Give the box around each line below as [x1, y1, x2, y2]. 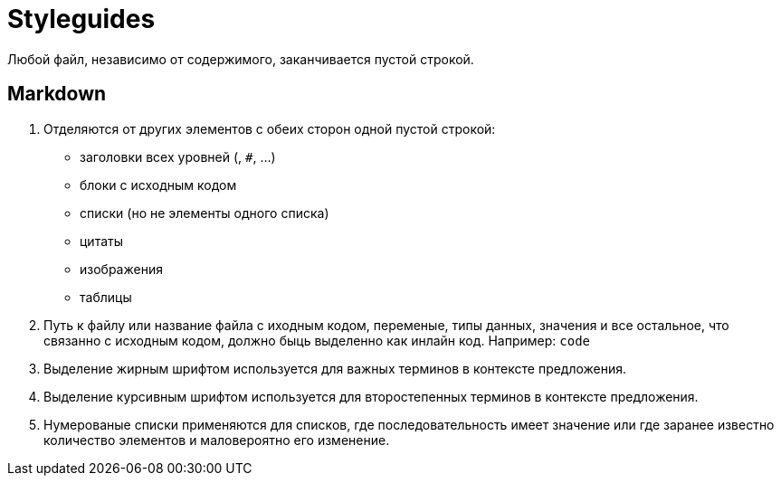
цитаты [80, 232, 123, 249]
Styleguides [7, 4, 156, 34]
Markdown [7, 82, 107, 106]
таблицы [80, 289, 132, 305]
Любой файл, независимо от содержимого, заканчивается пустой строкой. [7, 51, 474, 67]
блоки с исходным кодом [80, 176, 237, 193]
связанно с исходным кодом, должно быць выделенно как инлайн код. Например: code [43, 332, 591, 348]
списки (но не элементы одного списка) [80, 204, 329, 221]
